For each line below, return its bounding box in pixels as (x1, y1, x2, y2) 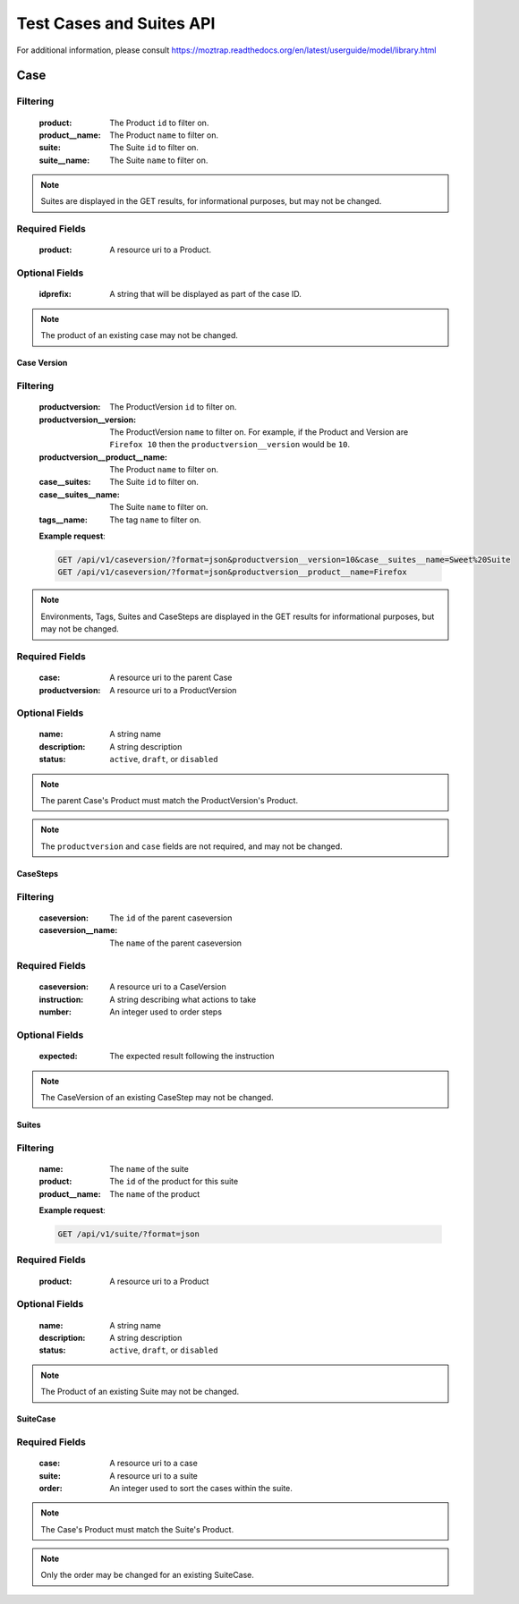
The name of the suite (109, 1163, 190, 1174)
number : (38, 1006, 72, 1017)
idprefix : (38, 289, 72, 300)
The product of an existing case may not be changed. (40, 330, 239, 341)
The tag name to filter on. (109, 514, 201, 525)
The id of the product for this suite (109, 1176, 239, 1187)
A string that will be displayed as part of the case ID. (109, 289, 302, 300)
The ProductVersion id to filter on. (109, 402, 237, 412)
